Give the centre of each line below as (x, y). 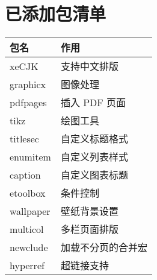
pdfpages (28, 102)
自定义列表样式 (94, 157)
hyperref (27, 265)
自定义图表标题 (94, 175)
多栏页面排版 (89, 229)
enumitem (30, 156)
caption (25, 174)
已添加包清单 (56, 14)
